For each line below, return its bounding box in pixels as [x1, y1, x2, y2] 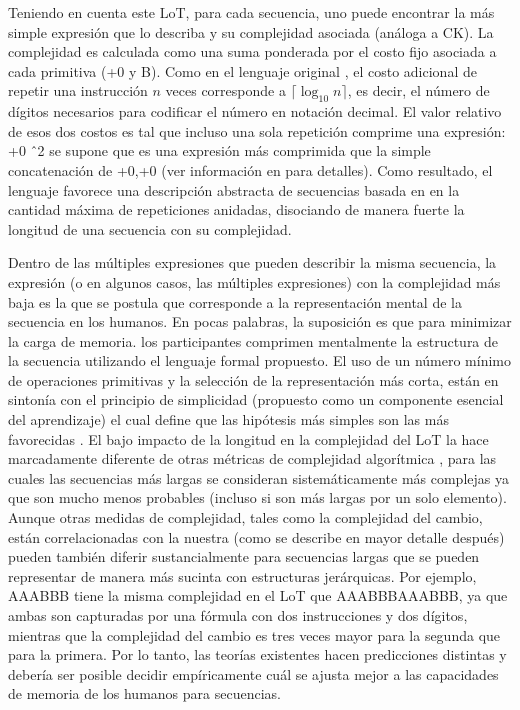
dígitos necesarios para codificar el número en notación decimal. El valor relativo [8, 101, 502, 122]
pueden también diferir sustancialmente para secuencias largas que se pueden [8, 546, 480, 567]
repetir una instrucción [8, 80, 148, 101]
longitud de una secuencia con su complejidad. [8, 218, 292, 239]
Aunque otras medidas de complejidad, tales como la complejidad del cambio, [8, 507, 483, 528]
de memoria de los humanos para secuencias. [8, 683, 281, 704]
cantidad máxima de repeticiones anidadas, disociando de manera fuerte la [8, 199, 465, 220]
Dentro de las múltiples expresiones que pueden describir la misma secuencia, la [8, 252, 497, 273]
